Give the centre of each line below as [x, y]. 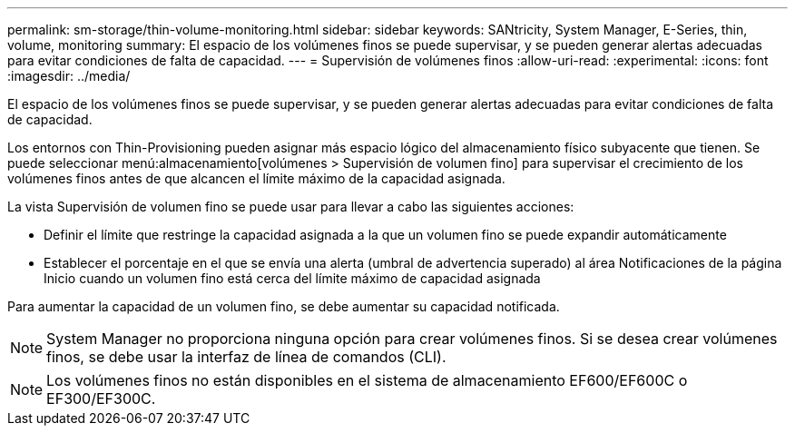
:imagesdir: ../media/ [69, 76]
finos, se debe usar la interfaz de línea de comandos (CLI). [246, 357]
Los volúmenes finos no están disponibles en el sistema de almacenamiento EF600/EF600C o [367, 380]
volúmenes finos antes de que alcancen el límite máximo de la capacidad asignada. [256, 178]
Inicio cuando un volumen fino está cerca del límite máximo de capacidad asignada [292, 278]
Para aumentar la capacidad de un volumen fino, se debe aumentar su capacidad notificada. [284, 306]
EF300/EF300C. [101, 399]
